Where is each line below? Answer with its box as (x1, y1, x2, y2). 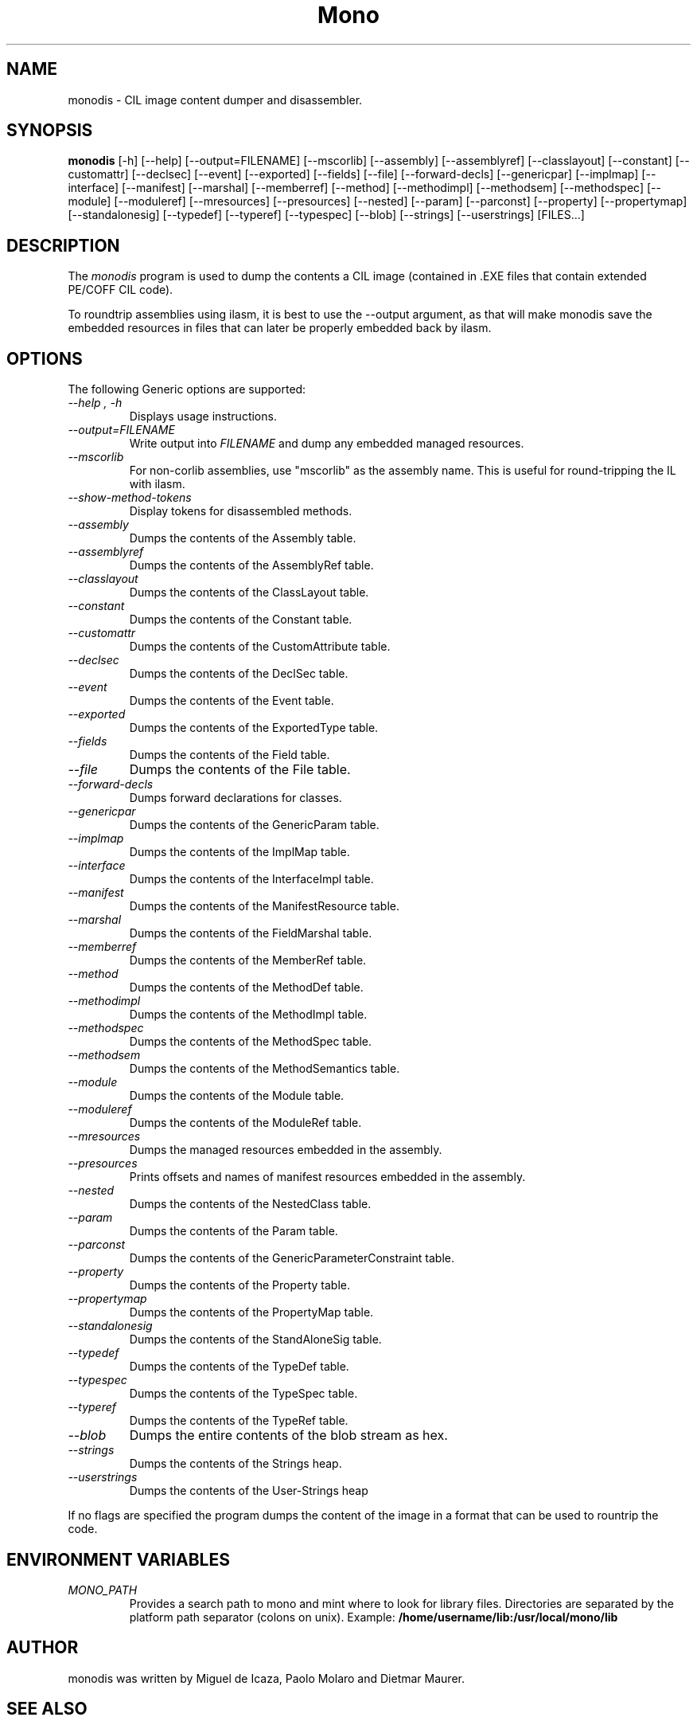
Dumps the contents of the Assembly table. (129, 531, 356, 546)
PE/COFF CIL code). (68, 283, 173, 297)
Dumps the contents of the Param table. (129, 1224, 338, 1238)
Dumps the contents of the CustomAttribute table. (129, 640, 391, 654)
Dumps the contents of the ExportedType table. (129, 721, 379, 735)
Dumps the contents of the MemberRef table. (129, 953, 367, 968)
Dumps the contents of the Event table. (129, 694, 334, 708)
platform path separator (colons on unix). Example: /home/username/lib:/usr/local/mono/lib (129, 1610, 618, 1624)
